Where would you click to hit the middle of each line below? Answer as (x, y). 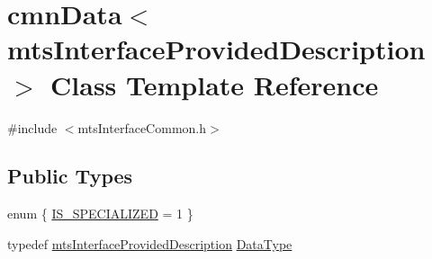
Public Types (70, 176)
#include (32, 127)
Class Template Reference (215, 84)
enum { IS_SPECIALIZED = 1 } (100, 214)
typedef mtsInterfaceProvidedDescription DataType (150, 243)
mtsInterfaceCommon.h (142, 127)
